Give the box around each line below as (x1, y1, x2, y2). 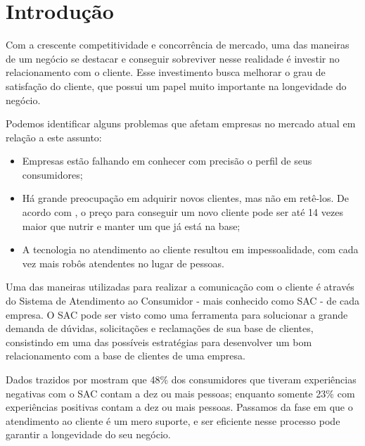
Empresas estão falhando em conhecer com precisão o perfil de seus (22, 153, 312, 168)
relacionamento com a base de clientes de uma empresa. (6, 348, 245, 363)
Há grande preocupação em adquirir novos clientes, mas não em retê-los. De (22, 191, 349, 205)
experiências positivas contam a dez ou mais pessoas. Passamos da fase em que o (6, 400, 353, 414)
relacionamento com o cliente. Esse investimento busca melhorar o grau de (6, 65, 326, 79)
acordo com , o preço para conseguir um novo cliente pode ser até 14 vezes (22, 205, 343, 219)
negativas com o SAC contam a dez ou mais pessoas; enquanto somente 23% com (6, 386, 355, 400)
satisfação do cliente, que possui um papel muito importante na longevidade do (6, 78, 347, 93)
